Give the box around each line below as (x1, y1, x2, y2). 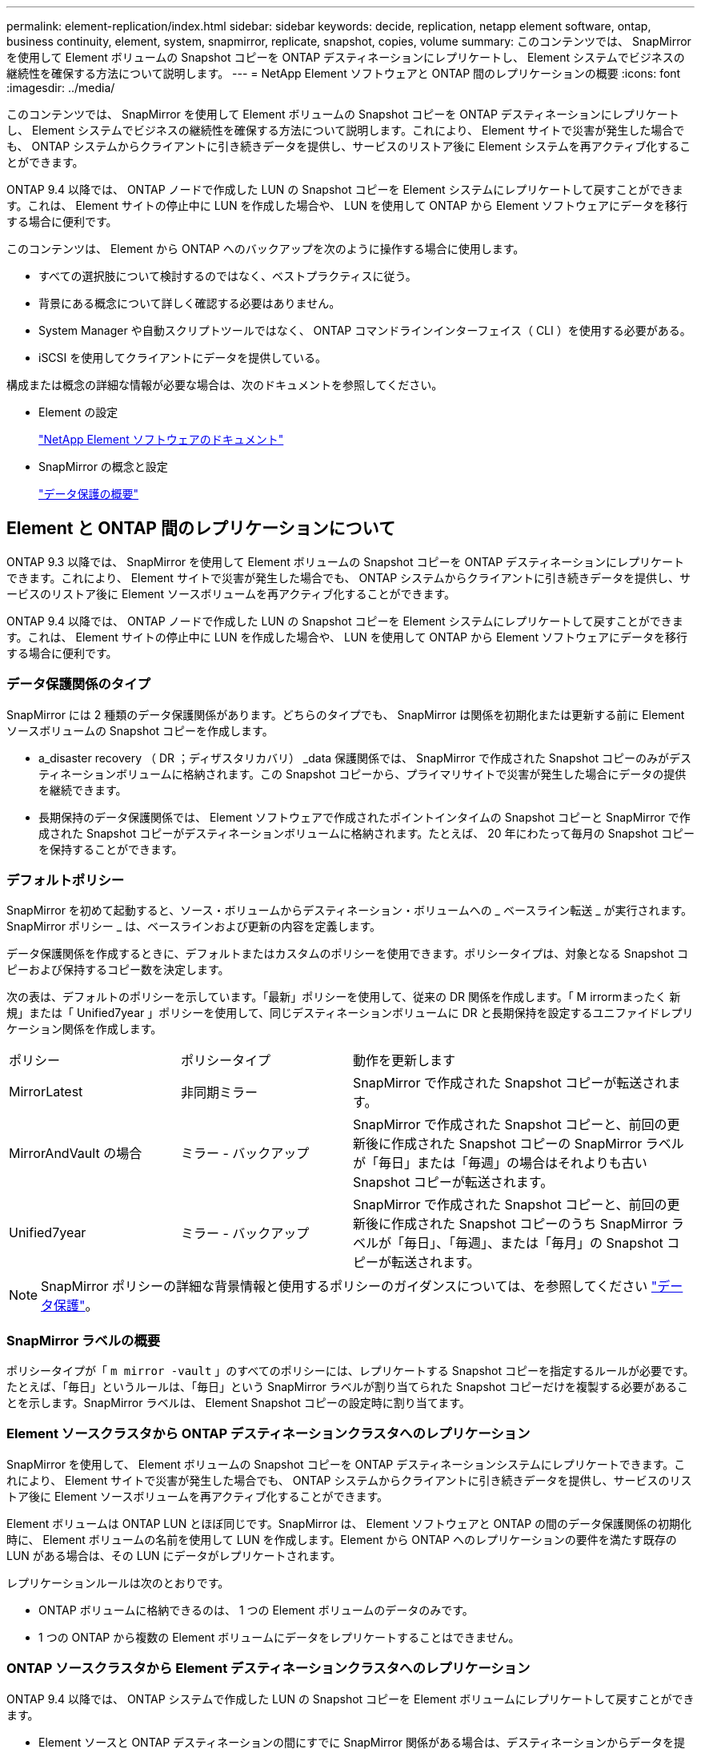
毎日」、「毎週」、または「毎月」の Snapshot (404, 1235, 663, 1252)
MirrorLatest (9, 1084, 83, 1100)
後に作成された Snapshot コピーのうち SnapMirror (366, 1216, 668, 1232)
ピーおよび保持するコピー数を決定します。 (6, 963, 230, 977)
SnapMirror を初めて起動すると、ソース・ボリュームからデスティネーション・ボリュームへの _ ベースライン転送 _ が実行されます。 (6, 903, 693, 918)
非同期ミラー (181, 1084, 258, 1101)
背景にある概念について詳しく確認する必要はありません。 (38, 296, 341, 310)
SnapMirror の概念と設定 (38, 460, 168, 473)
